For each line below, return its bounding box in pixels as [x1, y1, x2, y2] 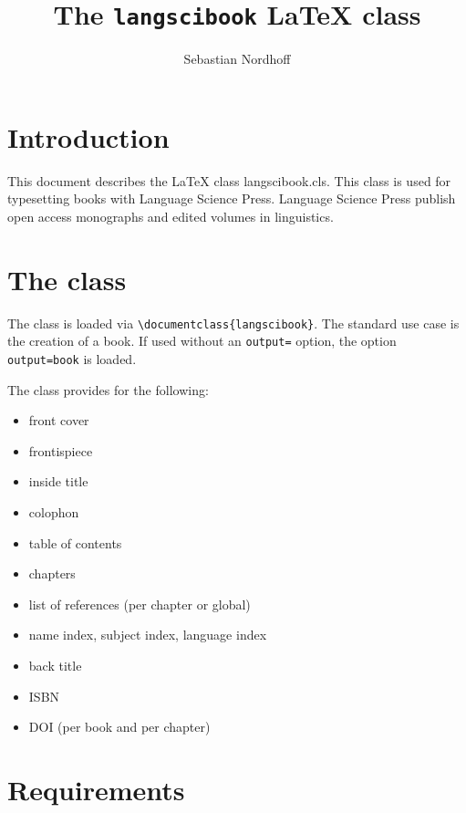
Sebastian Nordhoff [183, 49, 291, 68]
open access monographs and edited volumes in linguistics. [7, 206, 334, 225]
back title [28, 656, 82, 674]
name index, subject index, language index [28, 625, 267, 644]
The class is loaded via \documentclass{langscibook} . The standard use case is [7, 313, 460, 332]
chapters [28, 564, 76, 583]
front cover [28, 411, 89, 430]
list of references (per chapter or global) [28, 594, 251, 613]
